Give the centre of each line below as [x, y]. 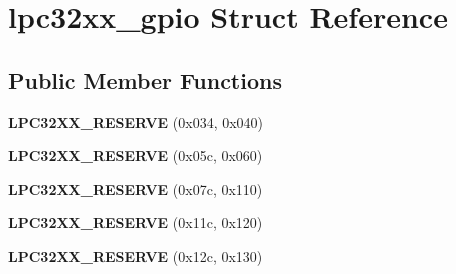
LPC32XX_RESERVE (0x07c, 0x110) [135, 188]
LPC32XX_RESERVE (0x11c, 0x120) [135, 222]
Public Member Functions [145, 79]
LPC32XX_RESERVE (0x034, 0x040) [136, 121]
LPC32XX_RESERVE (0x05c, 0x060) [135, 155]
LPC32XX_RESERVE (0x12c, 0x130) [135, 255]
